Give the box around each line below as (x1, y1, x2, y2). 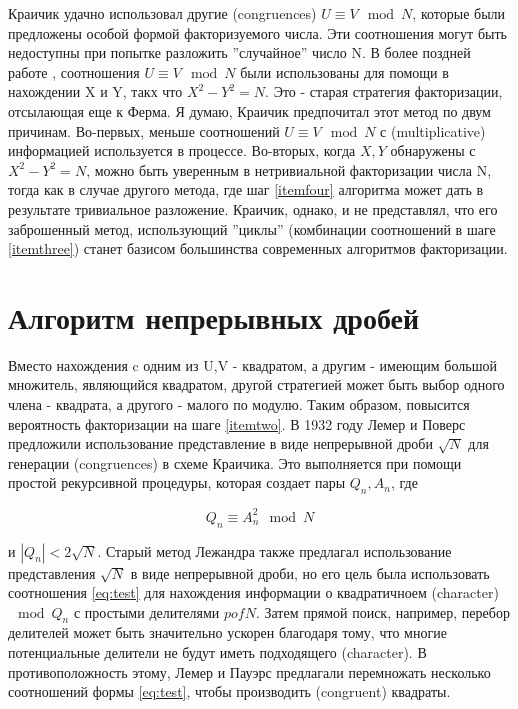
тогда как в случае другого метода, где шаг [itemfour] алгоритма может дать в (8, 179, 484, 200)
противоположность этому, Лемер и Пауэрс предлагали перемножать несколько (8, 661, 491, 682)
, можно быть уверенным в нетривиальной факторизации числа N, (86, 159, 492, 180)
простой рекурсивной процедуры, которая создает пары (8, 472, 346, 493)
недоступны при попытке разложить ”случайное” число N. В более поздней (8, 42, 471, 63)
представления (8, 562, 96, 583)
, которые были (412, 3, 506, 23)
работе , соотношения (8, 61, 140, 82)
